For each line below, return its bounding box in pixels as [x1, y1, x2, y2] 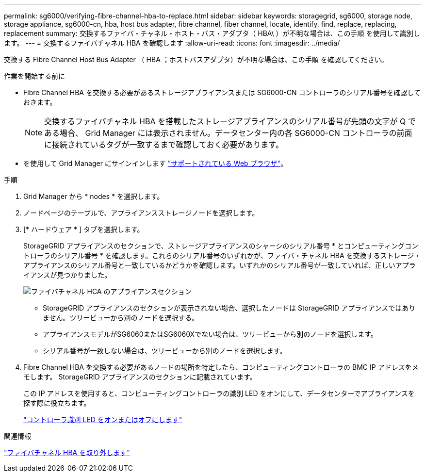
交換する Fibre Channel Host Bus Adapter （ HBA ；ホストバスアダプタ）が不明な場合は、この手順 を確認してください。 [4, 55, 388, 64]
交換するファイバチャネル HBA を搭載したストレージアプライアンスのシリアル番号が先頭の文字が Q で [44, 116, 416, 126]
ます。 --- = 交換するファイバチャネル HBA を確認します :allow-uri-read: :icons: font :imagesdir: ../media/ [4, 39, 340, 47]
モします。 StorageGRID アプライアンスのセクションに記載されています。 [23, 373, 257, 381]
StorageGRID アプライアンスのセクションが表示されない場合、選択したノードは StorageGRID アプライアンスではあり [43, 304, 416, 312]
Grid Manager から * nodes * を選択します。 [23, 192, 164, 200]
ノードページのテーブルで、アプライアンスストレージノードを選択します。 [23, 209, 259, 217]
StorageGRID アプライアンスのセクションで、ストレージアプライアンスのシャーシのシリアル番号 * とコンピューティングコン [23, 242, 419, 250]
